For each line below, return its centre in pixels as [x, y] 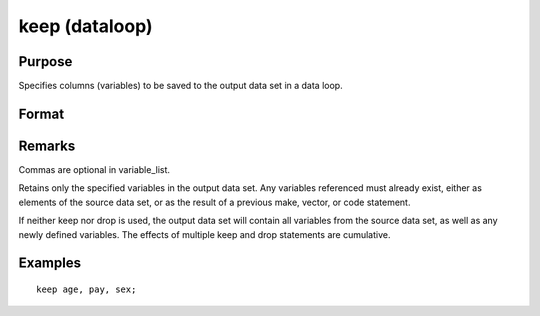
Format [41, 113]
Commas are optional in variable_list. [94, 169]
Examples [50, 263]
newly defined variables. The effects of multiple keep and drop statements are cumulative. [204, 234]
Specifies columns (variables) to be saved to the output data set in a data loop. [181, 86]
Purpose [45, 61]
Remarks [47, 145]
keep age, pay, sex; [86, 289]
